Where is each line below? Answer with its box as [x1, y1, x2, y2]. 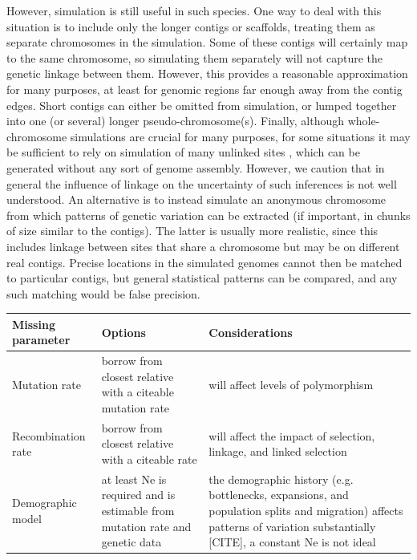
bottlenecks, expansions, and [208, 486, 349, 503]
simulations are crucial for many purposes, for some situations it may [70, 128, 411, 144]
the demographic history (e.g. [208, 470, 354, 487]
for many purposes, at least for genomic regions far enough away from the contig [6, 80, 403, 97]
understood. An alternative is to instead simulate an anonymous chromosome [6, 191, 387, 208]
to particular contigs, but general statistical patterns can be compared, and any [6, 270, 398, 286]
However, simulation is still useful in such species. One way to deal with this [6, 2, 382, 18]
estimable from [101, 502, 175, 519]
